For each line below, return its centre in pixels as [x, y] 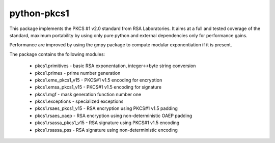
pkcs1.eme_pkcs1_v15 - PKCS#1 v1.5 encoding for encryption [99, 80]
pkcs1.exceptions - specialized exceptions [79, 101]
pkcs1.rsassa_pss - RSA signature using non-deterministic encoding [106, 130]
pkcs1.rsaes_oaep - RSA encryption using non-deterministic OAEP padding [114, 116]
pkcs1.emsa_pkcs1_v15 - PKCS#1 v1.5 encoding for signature [98, 87]
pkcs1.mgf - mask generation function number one [88, 94]
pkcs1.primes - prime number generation [78, 73]
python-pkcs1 [39, 13]
